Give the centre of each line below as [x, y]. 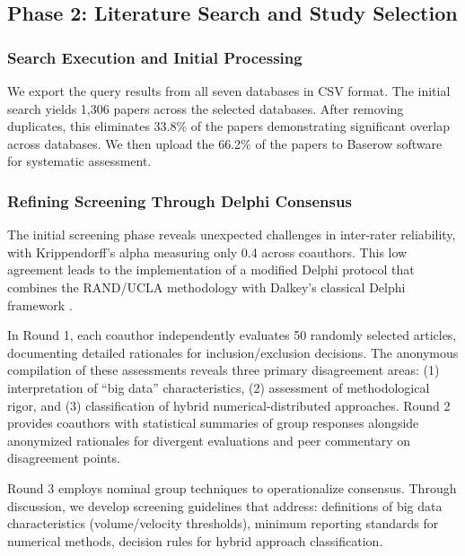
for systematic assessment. [79, 161]
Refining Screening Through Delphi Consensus [180, 200]
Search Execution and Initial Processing [155, 57]
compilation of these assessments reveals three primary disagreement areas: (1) [224, 370]
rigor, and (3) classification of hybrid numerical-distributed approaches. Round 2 [229, 405]
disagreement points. [64, 458]
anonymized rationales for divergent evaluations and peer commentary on [209, 440]
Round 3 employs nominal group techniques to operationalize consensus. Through [232, 487]
